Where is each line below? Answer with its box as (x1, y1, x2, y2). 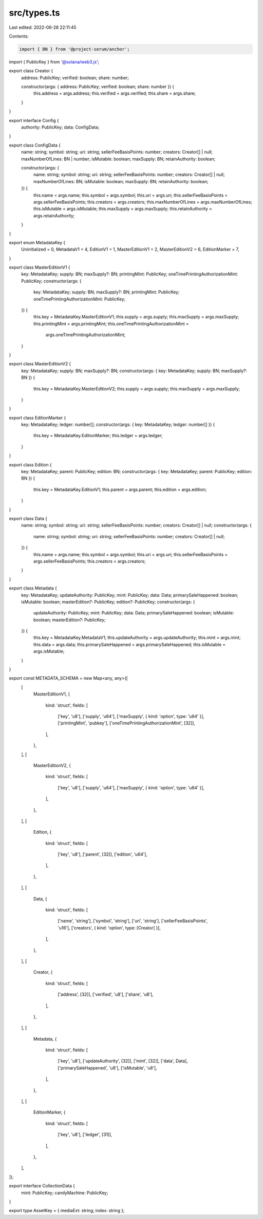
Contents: (9, 33, 29, 39)
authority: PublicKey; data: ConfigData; (21, 125, 99, 130)
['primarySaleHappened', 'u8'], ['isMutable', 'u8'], (57, 1065, 157, 1071)
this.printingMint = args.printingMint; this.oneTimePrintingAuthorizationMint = (33, 320, 189, 327)
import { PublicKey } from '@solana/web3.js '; (9, 59, 99, 64)
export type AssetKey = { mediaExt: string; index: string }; (9, 1208, 125, 1214)
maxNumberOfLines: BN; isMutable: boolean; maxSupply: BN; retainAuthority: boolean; (33, 178, 209, 184)
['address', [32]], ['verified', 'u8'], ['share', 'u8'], (57, 991, 153, 997)
